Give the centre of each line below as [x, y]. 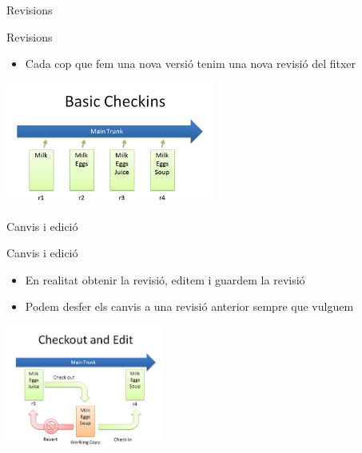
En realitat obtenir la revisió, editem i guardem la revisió [165, 279]
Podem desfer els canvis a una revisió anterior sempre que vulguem [189, 306]
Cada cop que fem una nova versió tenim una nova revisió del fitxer [191, 64]
